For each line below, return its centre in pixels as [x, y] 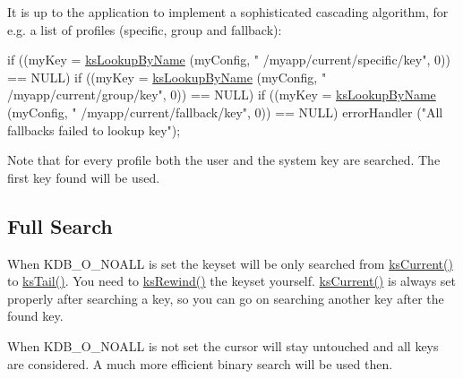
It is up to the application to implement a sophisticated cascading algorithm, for [228, 12]
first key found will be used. [84, 177]
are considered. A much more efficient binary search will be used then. [200, 363]
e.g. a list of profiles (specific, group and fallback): [145, 29]
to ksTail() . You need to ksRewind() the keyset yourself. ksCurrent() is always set [232, 281]
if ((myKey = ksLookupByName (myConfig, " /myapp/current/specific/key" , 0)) [229, 60]
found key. [35, 316]
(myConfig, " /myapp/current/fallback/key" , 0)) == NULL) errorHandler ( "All [225, 112]
